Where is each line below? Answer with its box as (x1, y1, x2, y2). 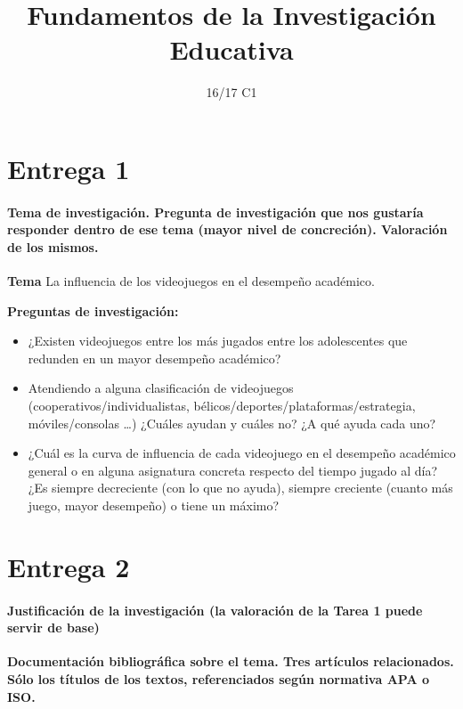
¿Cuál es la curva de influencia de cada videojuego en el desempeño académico (28, 444, 456, 462)
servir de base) (7, 618, 100, 637)
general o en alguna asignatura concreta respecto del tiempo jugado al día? (28, 460, 437, 479)
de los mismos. (7, 237, 99, 256)
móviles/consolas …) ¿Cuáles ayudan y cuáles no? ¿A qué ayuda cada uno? (28, 413, 436, 432)
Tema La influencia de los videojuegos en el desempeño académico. (7, 272, 375, 290)
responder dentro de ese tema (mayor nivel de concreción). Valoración (7, 220, 448, 239)
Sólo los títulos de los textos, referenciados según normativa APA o (7, 669, 430, 688)
